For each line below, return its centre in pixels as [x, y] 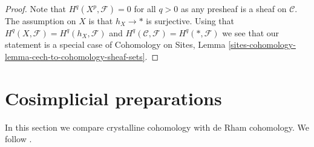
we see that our [251, 32]
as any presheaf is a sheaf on [234, 8]
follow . [18, 139]
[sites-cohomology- [262, 44]
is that [101, 21]
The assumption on [41, 21]
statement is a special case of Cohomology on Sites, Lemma [115, 44]
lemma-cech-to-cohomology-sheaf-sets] [75, 56]
